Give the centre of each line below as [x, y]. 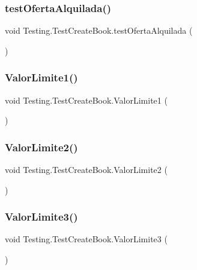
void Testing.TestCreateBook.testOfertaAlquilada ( [99, 30]
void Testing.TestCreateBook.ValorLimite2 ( [86, 170]
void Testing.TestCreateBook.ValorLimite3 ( [86, 239]
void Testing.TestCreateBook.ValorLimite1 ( [86, 100]
